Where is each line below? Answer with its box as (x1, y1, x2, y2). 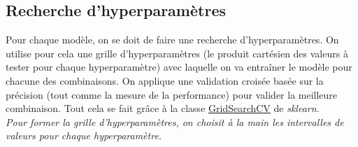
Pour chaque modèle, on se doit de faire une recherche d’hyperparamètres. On (6, 32, 339, 47)
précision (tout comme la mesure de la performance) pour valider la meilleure (6, 87, 338, 101)
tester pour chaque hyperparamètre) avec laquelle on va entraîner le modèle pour (6, 59, 352, 74)
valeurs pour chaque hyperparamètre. (6, 128, 162, 143)
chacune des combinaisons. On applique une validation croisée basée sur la (6, 73, 324, 87)
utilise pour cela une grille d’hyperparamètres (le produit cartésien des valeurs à (6, 45, 348, 60)
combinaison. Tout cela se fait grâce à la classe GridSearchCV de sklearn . (6, 101, 320, 115)
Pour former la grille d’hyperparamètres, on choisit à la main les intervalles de (6, 114, 344, 129)
